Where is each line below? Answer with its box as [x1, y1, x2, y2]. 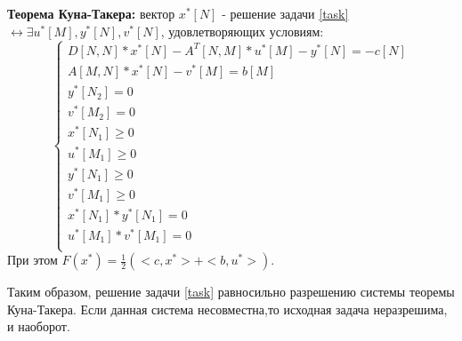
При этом [7, 250, 58, 269]
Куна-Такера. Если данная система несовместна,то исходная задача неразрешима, [7, 299, 448, 318]
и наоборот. [7, 317, 70, 336]
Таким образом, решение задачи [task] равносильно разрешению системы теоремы [7, 282, 455, 301]
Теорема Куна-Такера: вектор [7, 4, 175, 22]
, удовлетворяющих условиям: [160, 21, 324, 40]
